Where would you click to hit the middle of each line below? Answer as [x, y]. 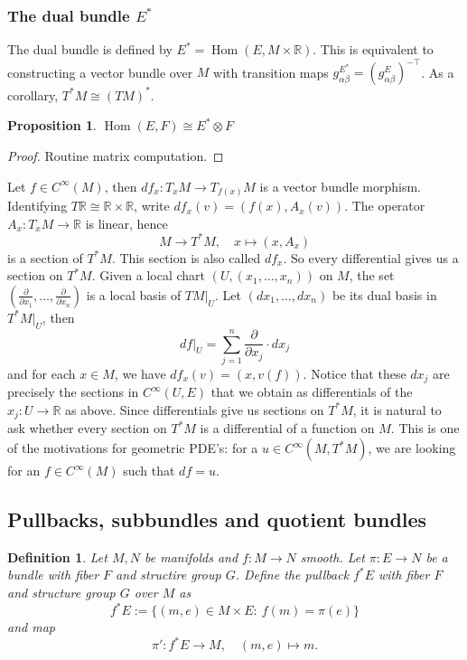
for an [24, 470]
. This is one [425, 428]
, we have [140, 373]
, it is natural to [397, 409]
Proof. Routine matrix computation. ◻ [116, 156]
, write [152, 206]
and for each [42, 373]
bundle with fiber [53, 575]
